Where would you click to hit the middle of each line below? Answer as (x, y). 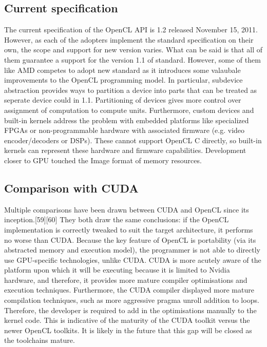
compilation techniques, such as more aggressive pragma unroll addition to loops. (132, 300)
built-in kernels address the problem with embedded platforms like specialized (127, 120)
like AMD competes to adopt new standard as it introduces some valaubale (122, 70)
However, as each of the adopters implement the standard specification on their (129, 39)
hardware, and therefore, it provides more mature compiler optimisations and (126, 279)
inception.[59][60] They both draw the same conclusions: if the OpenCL (117, 219)
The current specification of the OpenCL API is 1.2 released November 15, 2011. (131, 30)
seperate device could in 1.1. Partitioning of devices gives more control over (123, 100)
